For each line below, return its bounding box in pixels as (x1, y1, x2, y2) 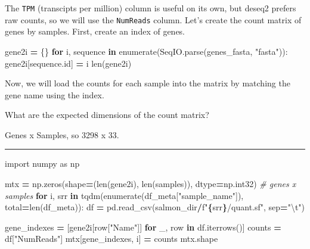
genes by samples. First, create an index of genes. (5, 25, 185, 38)
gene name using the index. (5, 88, 104, 101)
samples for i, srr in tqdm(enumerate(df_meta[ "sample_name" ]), (5, 189, 244, 201)
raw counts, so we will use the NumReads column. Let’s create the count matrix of (5, 13, 302, 26)
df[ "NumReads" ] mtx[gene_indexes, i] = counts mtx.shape (5, 232, 218, 245)
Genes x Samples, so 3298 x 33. (5, 128, 119, 141)
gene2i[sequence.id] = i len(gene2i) (5, 57, 132, 69)
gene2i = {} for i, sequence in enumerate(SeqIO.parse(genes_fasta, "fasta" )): (5, 45, 288, 57)
